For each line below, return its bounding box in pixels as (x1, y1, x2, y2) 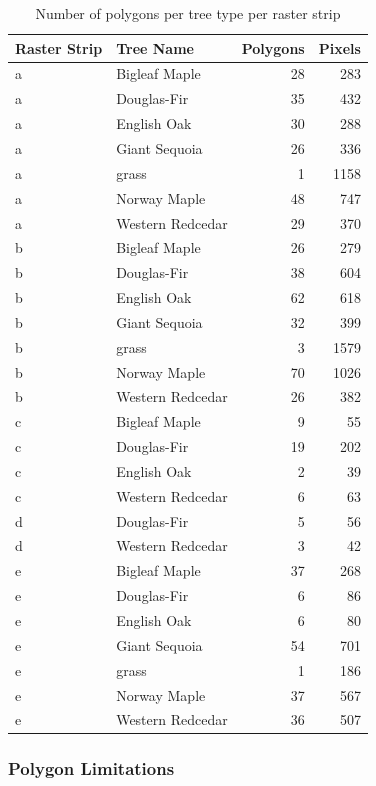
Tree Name (116, 37, 194, 58)
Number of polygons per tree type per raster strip (35, 3, 341, 23)
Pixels (318, 37, 361, 58)
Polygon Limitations (8, 756, 175, 781)
